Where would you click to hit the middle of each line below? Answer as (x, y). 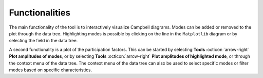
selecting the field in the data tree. (43, 41)
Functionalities (40, 13)
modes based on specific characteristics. (50, 70)
